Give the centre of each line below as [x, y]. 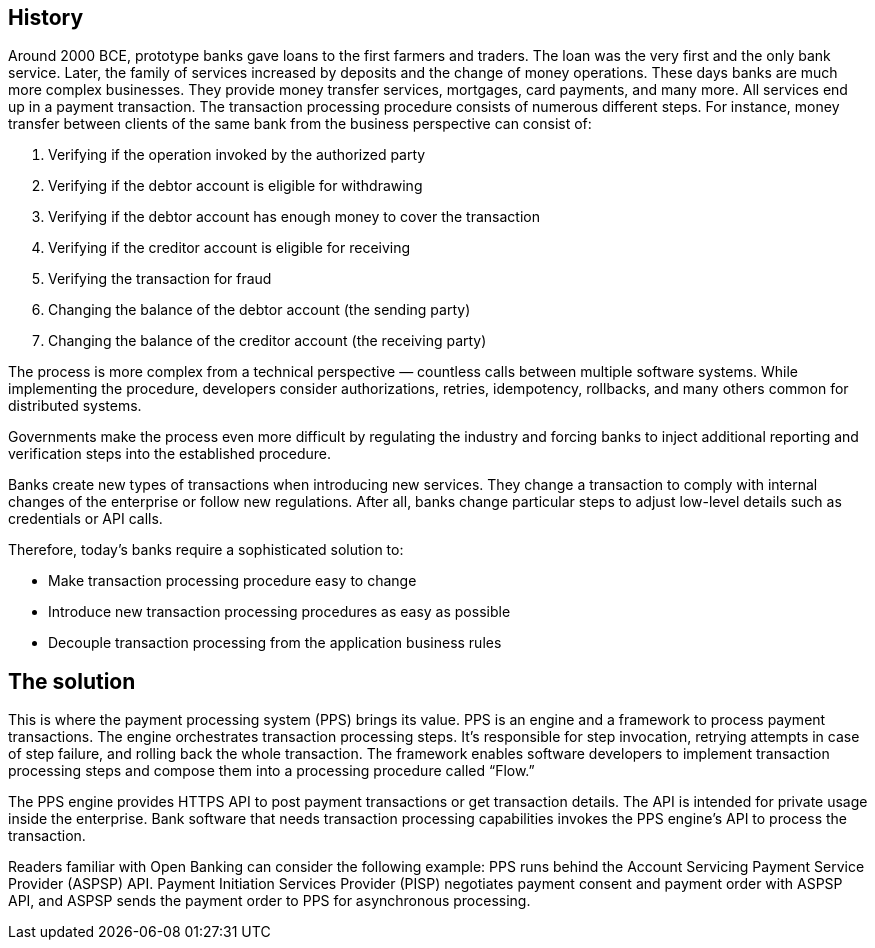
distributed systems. [75, 406]
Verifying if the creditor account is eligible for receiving [229, 248]
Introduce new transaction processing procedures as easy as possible [279, 612]
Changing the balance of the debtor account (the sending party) [259, 310]
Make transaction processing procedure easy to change [232, 581]
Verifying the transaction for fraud [160, 279]
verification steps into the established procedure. [169, 454]
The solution [72, 681]
